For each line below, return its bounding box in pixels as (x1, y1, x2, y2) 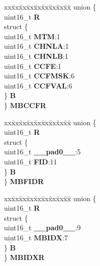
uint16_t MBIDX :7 (4, 232, 68, 243)
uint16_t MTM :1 (4, 31, 60, 41)
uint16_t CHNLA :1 (4, 41, 69, 51)
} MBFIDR (4, 176, 44, 187)
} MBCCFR (4, 100, 46, 110)
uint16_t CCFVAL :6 (4, 80, 72, 91)
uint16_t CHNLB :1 (4, 50, 69, 61)
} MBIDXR (4, 252, 45, 262)
